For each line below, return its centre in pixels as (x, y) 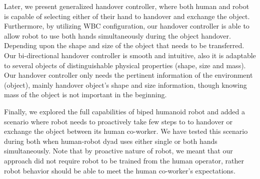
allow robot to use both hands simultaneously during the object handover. (117, 35)
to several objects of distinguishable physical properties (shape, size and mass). (125, 65)
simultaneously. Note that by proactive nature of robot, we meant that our (118, 151)
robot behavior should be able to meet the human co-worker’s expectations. (120, 170)
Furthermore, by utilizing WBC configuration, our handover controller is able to (127, 26)
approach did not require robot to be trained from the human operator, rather (124, 160)
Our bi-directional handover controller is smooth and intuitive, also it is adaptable (130, 55)
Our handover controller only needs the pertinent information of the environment (128, 75)
